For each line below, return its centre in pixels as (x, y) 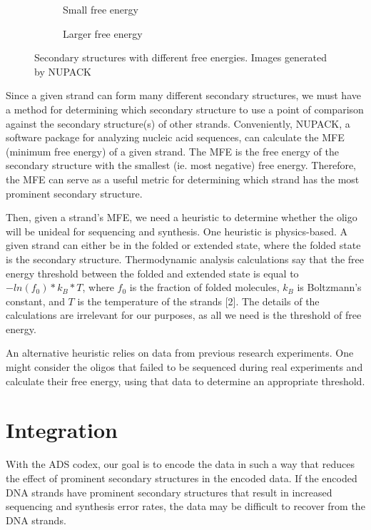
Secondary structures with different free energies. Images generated (181, 57)
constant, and (35, 301)
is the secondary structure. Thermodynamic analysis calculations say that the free (185, 259)
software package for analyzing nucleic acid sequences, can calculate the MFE (175, 137)
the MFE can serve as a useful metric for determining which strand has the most (183, 179)
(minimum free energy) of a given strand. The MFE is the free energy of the (172, 151)
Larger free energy (103, 33)
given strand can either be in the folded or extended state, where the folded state (183, 245)
